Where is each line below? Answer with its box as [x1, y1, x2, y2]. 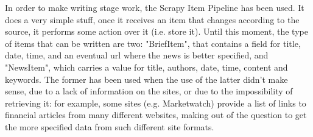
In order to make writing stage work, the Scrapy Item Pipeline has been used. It [5, 1, 304, 13]
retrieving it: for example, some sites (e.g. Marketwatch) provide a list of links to [5, 96, 306, 109]
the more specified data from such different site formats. [5, 120, 214, 133]
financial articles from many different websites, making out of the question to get [5, 108, 307, 121]
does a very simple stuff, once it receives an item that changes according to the [5, 13, 300, 26]
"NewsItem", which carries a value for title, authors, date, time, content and [5, 60, 288, 73]
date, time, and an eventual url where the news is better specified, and [5, 49, 269, 61]
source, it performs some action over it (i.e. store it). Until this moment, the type [5, 25, 308, 38]
